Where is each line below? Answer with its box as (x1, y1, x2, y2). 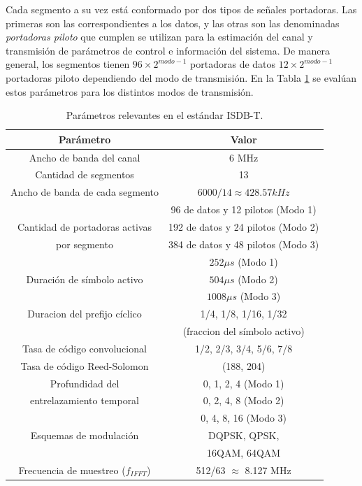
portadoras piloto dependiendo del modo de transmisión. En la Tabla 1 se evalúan (6, 70, 356, 85)
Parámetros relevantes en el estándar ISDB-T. (66, 108, 263, 122)
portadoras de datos (190, 57, 276, 71)
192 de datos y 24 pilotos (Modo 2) (168, 219, 319, 234)
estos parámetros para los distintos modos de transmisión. (6, 84, 254, 99)
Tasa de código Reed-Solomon (20, 358, 149, 373)
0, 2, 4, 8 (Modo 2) (203, 393, 284, 408)
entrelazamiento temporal (30, 393, 140, 408)
